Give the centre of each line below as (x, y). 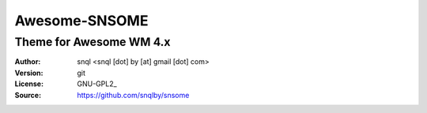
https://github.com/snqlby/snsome (133, 95)
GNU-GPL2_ (97, 84)
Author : (28, 62)
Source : (28, 95)
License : (29, 84)
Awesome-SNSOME (81, 21)
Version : (29, 73)
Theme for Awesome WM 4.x (93, 42)
